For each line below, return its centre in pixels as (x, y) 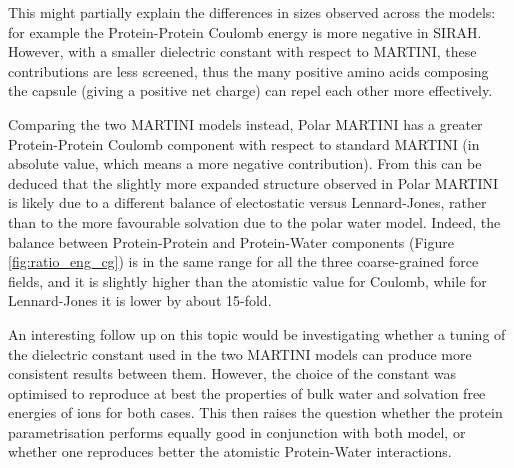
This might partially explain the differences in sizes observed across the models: (252, 12)
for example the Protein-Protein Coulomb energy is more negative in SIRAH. (245, 31)
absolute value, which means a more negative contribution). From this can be (245, 163)
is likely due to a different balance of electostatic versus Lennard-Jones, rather (247, 202)
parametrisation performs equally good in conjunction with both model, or (237, 431)
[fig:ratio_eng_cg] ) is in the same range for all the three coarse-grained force (243, 261)
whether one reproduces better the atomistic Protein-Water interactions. (230, 451)
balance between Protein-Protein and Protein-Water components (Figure (231, 241)
